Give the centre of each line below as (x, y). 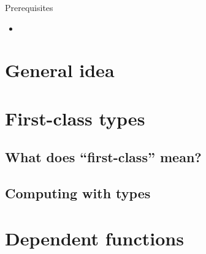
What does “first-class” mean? (103, 157)
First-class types (75, 118)
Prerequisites (29, 7)
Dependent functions (94, 238)
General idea (60, 70)
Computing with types (78, 193)
